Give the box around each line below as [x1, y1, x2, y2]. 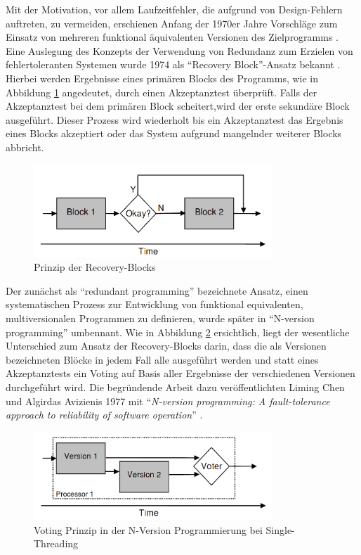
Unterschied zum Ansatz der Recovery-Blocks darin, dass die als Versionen [6, 338, 327, 353]
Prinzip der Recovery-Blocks [34, 260, 156, 274]
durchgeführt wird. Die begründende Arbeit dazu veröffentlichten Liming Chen [6, 380, 345, 394]
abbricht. [6, 139, 44, 154]
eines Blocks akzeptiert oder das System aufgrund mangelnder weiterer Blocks [6, 126, 342, 141]
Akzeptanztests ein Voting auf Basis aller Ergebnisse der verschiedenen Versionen [6, 366, 355, 381]
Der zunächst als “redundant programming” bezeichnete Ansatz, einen [6, 283, 308, 298]
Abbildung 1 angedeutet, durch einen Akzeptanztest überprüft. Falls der [6, 84, 317, 99]
